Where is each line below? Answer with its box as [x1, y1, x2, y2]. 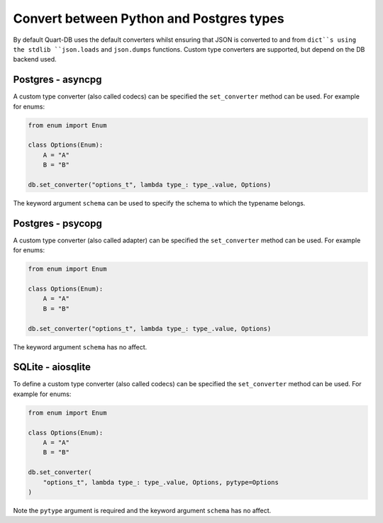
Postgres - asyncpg [13, 74, 102, 86]
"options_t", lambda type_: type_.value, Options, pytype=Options [43, 478, 279, 486]
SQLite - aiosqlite [13, 361, 91, 373]
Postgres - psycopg [13, 217, 102, 230]
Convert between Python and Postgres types [13, 11, 284, 26]
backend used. [13, 55, 57, 64]
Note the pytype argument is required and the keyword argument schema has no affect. [13, 506, 272, 514]
